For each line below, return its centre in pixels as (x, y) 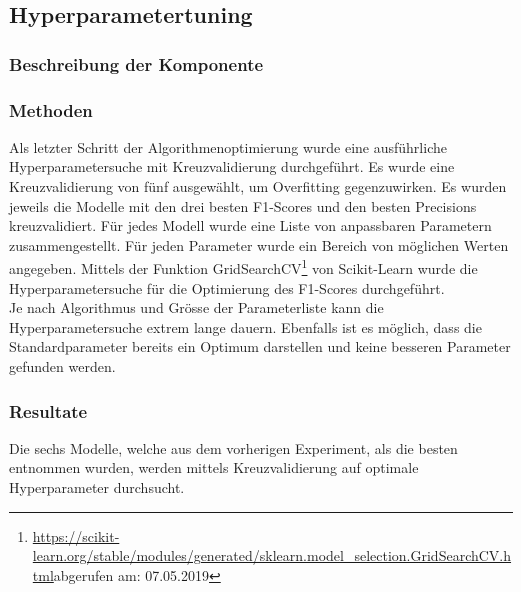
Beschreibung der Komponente (136, 63)
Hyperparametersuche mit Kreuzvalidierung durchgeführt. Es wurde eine (232, 166)
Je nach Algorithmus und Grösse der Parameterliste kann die (196, 307)
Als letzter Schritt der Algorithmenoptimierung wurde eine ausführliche (228, 146)
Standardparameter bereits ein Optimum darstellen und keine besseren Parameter (260, 346)
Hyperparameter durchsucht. (97, 487)
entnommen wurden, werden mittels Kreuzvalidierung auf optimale (214, 467)
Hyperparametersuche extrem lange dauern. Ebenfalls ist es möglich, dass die (245, 326)
